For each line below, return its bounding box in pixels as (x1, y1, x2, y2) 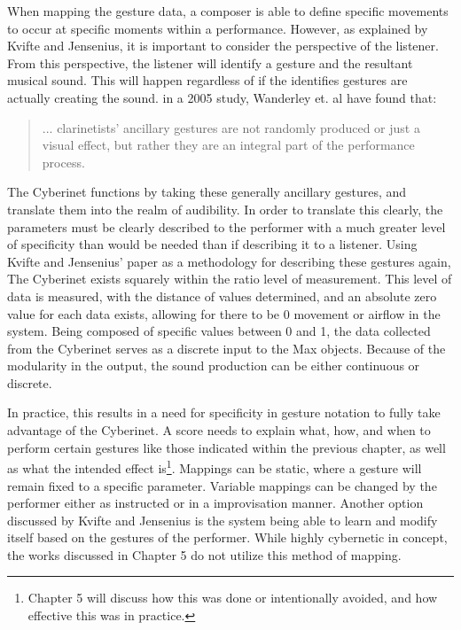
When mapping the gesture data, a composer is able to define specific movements (7, 2, 449, 19)
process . (42, 152, 85, 171)
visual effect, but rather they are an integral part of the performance (42, 136, 415, 154)
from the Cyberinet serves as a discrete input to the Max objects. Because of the (7, 338, 446, 357)
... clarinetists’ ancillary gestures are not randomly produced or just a (42, 118, 420, 136)
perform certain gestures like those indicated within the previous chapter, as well (7, 438, 446, 456)
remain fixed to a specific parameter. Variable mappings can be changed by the (7, 476, 437, 494)
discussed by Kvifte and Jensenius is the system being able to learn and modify (7, 510, 438, 529)
